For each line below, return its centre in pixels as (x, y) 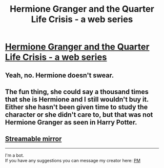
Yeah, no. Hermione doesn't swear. (60, 75)
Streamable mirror (33, 139)
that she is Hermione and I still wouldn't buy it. (77, 99)
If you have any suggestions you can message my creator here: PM (73, 160)
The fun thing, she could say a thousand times (77, 92)
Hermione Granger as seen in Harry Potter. (71, 122)
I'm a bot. (15, 155)
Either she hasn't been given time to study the (76, 107)
